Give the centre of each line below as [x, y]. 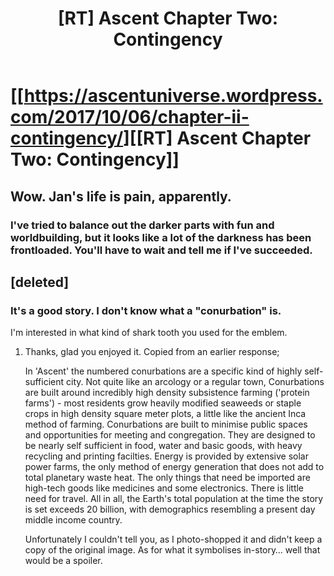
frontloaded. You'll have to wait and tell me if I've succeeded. [161, 250]
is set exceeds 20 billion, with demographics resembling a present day [170, 509]
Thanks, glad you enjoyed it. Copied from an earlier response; [152, 352]
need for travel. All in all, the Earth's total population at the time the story [174, 499]
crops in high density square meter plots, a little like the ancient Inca [165, 414]
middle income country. [73, 520]
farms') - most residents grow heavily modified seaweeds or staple [163, 403]
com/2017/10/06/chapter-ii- [130, 117]
